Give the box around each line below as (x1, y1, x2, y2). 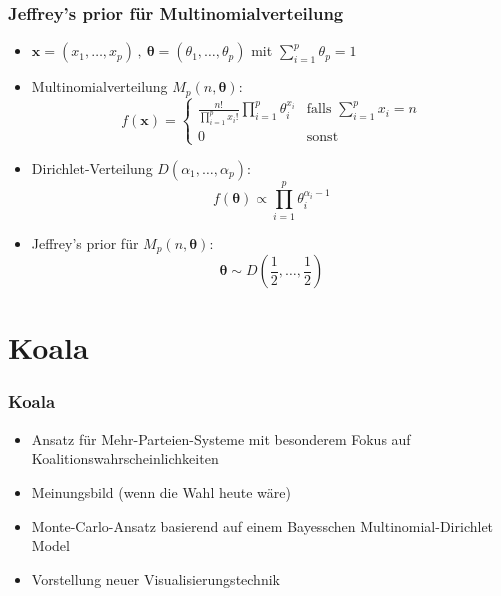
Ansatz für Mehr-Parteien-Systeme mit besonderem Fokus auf (31, 428, 411, 449)
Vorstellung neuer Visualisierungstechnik (31, 568, 280, 589)
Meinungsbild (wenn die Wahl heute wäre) (31, 481, 291, 502)
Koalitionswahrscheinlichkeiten (31, 448, 219, 469)
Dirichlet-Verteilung (31, 157, 153, 178)
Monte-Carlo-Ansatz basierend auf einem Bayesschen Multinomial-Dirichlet (31, 515, 494, 536)
